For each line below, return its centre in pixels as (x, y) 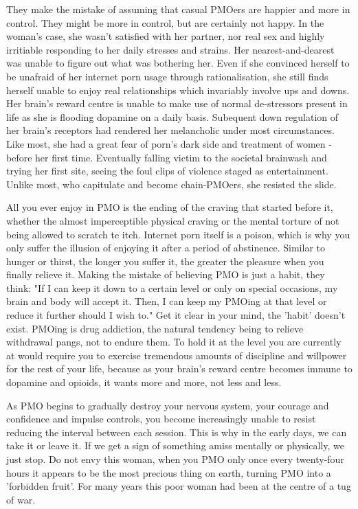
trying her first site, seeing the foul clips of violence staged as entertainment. (167, 171)
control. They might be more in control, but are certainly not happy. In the (165, 22)
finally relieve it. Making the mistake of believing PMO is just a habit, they (166, 274)
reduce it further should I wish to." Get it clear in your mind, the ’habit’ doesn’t (176, 315)
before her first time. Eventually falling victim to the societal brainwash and (167, 157)
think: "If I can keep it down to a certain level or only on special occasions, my (172, 287)
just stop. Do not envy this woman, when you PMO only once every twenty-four (175, 459)
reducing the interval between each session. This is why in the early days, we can (177, 432)
